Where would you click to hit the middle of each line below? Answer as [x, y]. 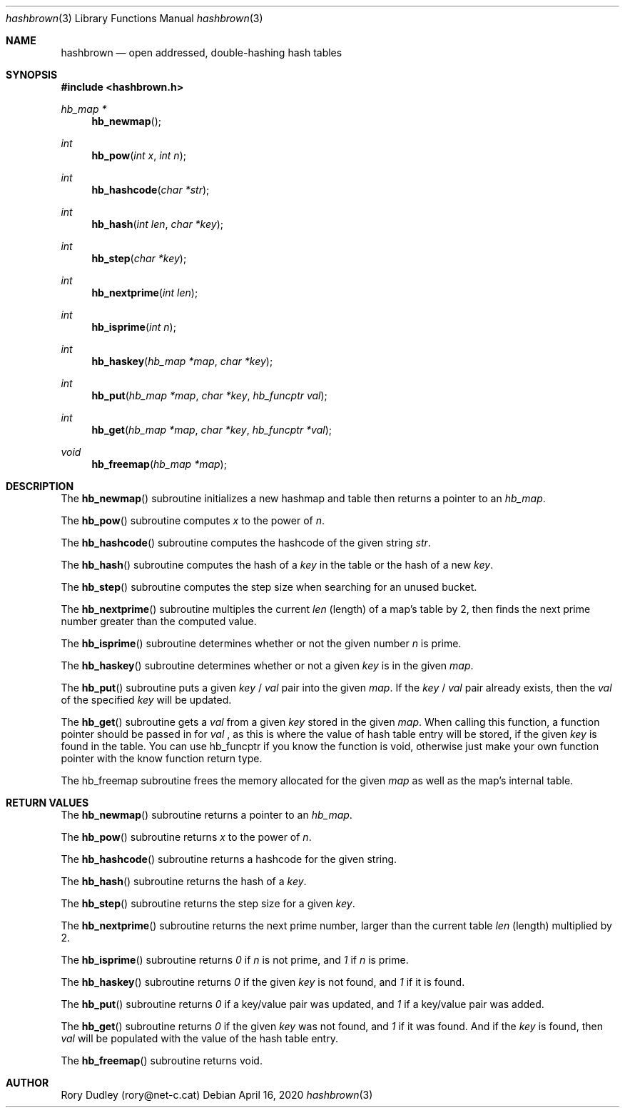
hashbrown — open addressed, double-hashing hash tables [202, 53]
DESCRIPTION [40, 486]
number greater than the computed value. [159, 621]
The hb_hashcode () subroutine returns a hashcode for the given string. [229, 859]
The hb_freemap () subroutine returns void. [162, 1060]
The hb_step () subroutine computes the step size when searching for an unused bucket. [269, 587]
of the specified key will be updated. [146, 700]
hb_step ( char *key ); [139, 258]
